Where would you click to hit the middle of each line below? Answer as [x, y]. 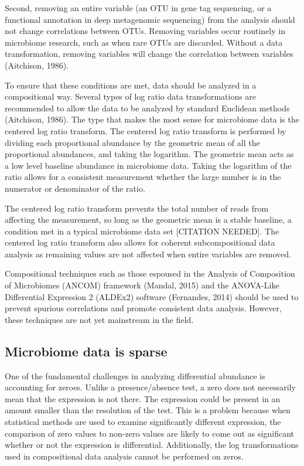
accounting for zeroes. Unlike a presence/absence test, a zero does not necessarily [150, 387]
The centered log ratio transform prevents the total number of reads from [137, 208]
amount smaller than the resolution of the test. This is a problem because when [148, 410]
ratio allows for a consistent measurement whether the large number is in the [143, 177]
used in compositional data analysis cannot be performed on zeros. [124, 456]
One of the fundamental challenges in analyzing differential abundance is [135, 375]
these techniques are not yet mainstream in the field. [99, 319]
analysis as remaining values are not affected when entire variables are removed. [148, 254]
